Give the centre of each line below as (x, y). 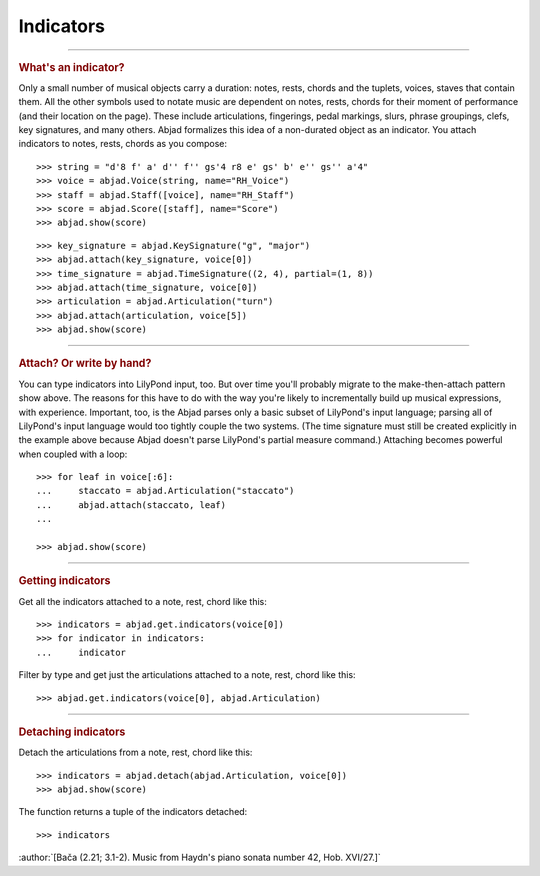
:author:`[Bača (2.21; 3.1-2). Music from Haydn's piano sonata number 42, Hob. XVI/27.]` (200, 857)
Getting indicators (64, 581)
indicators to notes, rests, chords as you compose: (123, 144)
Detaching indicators (72, 732)
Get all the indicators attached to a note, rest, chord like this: (142, 601)
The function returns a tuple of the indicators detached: (133, 812)
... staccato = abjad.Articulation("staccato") (165, 491)
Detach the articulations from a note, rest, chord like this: (135, 752)
